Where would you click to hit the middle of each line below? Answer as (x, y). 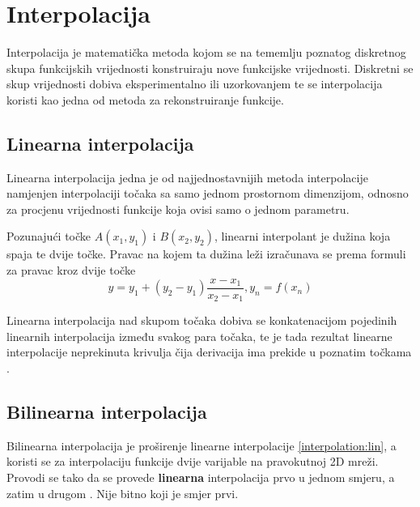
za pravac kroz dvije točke (71, 270)
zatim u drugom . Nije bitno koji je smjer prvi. (123, 493)
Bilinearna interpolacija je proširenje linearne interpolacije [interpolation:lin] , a (202, 445)
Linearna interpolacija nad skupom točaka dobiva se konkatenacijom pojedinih (202, 320)
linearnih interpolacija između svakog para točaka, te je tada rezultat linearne (199, 336)
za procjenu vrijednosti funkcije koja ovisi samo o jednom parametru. (178, 209)
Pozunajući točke (49, 236)
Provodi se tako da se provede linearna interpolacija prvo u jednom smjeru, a (201, 477)
